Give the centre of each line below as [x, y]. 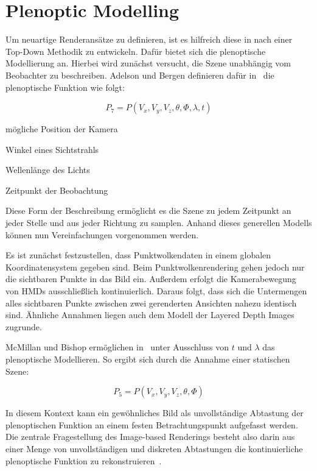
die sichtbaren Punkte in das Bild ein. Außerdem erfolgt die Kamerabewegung [151, 279]
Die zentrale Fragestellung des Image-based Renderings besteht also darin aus [150, 437]
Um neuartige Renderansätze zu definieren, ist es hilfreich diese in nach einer [149, 39]
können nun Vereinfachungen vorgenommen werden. [102, 234]
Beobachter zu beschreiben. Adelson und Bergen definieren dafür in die [140, 75]
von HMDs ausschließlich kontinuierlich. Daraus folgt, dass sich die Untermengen [156, 291]
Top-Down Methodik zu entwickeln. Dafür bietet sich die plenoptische [136, 51]
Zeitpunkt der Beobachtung [57, 190]
